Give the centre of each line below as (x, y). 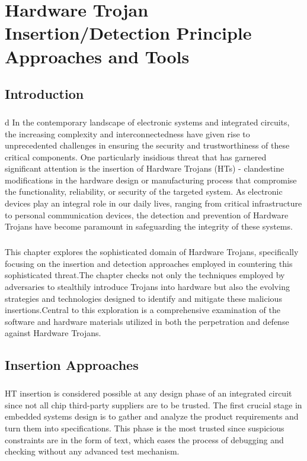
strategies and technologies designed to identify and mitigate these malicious (143, 298)
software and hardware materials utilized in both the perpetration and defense (147, 321)
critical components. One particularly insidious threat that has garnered (136, 157)
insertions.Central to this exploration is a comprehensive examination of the (143, 310)
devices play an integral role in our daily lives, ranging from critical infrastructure (153, 203)
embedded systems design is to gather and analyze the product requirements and (152, 416)
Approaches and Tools (97, 56)
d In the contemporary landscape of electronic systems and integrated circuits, (147, 122)
